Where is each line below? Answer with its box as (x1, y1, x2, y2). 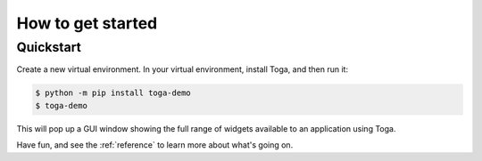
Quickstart (16, 39, 82, 55)
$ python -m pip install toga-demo (35, 88, 191, 98)
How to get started (16, 13, 158, 33)
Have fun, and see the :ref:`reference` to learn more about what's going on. (16, 140, 294, 150)
